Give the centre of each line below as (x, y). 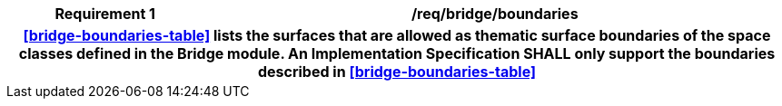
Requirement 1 (105, 14)
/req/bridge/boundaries (495, 14)
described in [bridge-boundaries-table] (397, 72)
